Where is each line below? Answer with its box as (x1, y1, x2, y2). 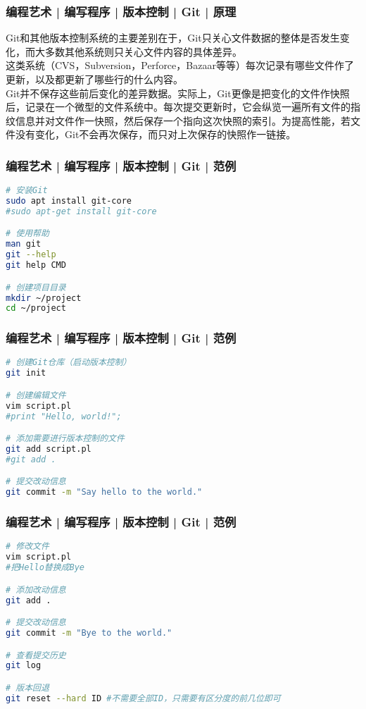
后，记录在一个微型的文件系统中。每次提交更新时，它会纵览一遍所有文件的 (6, 99, 351, 114)
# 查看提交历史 (6, 650, 66, 660)
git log (6, 660, 42, 671)
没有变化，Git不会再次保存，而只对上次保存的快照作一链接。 (15, 127, 296, 142)
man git (6, 239, 42, 249)
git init (6, 368, 46, 378)
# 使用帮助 (6, 228, 49, 239)
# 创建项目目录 (6, 282, 66, 292)
